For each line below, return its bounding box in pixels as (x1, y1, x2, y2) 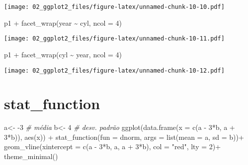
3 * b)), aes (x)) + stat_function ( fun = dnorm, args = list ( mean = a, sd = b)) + (4, 131, 244, 142)
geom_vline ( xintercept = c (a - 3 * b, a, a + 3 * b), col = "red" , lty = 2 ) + (4, 141, 221, 152)
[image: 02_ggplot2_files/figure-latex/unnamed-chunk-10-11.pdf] (4, 35, 225, 42)
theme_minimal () (4, 151, 58, 162)
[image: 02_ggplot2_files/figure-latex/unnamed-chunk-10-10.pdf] (4, 3, 225, 10)
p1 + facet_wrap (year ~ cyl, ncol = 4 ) (4, 17, 122, 28)
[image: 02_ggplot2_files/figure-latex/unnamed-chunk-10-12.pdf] (4, 67, 225, 74)
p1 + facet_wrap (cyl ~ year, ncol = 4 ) (4, 49, 122, 59)
